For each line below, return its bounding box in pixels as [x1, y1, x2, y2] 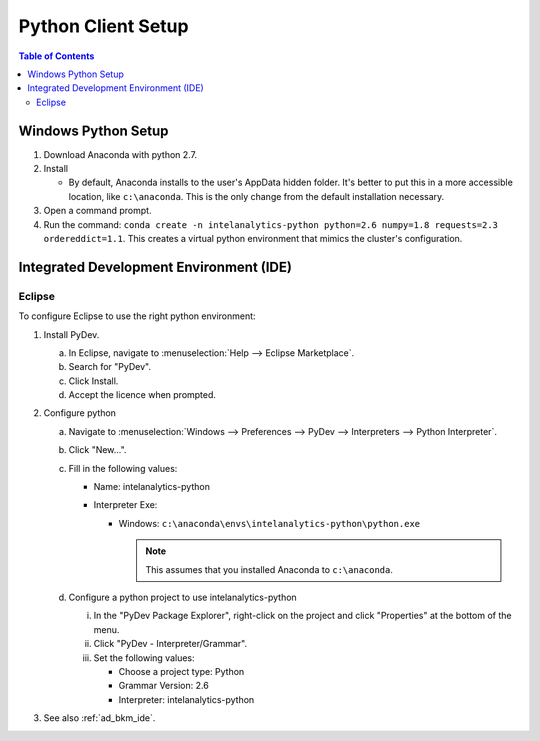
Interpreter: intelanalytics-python [118, 693, 255, 705]
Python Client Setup [18, 15, 189, 37]
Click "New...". [68, 444, 127, 456]
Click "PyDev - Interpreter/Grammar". [93, 638, 248, 650]
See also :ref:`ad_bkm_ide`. [43, 712, 156, 724]
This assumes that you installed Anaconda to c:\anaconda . [145, 563, 394, 575]
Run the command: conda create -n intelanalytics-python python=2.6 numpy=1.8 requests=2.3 [43, 218, 499, 230]
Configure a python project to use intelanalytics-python [68, 591, 297, 603]
